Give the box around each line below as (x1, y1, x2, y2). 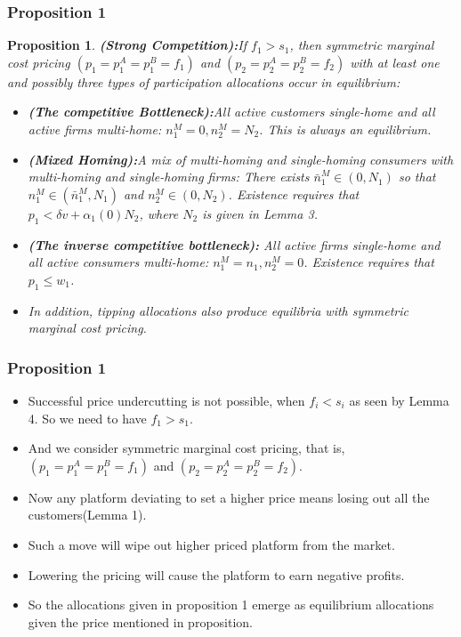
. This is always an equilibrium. (259, 120, 432, 138)
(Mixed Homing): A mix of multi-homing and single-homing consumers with (28, 149, 454, 168)
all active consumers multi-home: (28, 253, 209, 271)
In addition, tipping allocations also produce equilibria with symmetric (28, 301, 408, 319)
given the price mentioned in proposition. (28, 612, 253, 631)
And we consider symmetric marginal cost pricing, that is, (28, 439, 345, 457)
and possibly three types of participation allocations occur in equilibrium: (7, 72, 400, 91)
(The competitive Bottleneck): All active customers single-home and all (28, 102, 435, 121)
